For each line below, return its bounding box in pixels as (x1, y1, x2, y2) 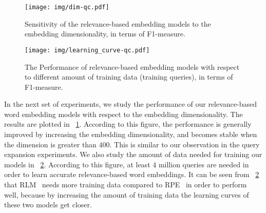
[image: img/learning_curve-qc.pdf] (25, 46, 150, 54)
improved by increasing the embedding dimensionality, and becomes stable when (4, 129, 257, 140)
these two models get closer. (4, 199, 92, 210)
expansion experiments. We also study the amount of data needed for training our (4, 149, 262, 160)
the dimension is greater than (4, 139, 97, 149)
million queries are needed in (158, 159, 249, 169)
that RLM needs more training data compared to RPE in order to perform (4, 179, 247, 190)
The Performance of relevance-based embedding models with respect (25, 61, 240, 72)
